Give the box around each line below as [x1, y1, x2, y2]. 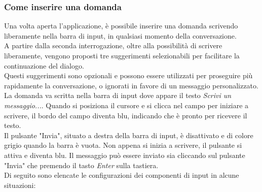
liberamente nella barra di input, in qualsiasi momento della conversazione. [4, 30, 237, 41]
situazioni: [4, 179, 36, 190]
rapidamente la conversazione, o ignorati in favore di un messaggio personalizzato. [4, 80, 258, 90]
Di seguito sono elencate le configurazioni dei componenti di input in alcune [4, 170, 239, 180]
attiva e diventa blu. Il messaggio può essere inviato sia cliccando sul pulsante [4, 149, 245, 160]
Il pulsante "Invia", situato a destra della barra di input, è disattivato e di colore [4, 130, 253, 140]
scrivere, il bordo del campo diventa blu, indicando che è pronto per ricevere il [4, 110, 247, 120]
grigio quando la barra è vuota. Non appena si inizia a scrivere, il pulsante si [4, 140, 242, 150]
